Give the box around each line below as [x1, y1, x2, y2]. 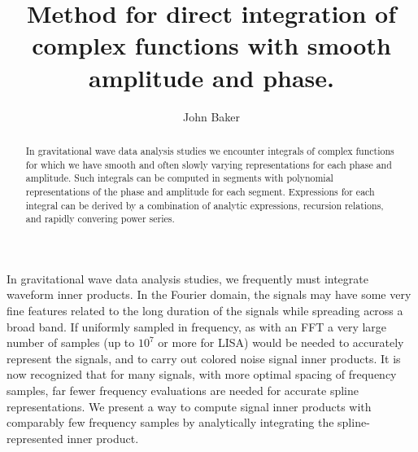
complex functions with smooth [32, 29, 391, 62]
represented [7, 429, 63, 446]
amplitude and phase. [88, 60, 334, 94]
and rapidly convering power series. [25, 212, 175, 226]
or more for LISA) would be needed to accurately [158, 334, 404, 351]
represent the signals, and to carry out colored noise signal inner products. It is [7, 349, 401, 366]
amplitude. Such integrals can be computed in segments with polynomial [25, 171, 333, 185]
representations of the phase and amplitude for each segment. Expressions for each [25, 184, 375, 198]
